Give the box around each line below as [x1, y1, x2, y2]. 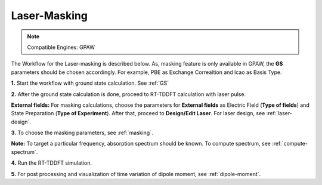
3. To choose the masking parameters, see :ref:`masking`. [11, 129, 153, 137]
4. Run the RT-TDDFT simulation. [11, 159, 92, 166]
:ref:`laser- [266, 110, 292, 117]
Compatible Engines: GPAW [27, 44, 95, 51]
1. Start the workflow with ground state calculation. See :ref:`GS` [11, 79, 169, 87]
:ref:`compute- [271, 140, 308, 147]
